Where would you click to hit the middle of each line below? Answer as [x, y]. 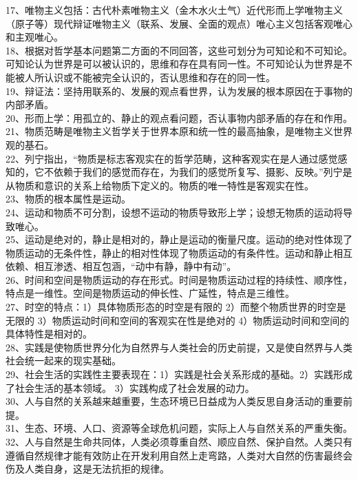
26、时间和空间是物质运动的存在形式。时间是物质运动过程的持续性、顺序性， [179, 279]
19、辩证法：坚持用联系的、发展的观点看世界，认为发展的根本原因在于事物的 [179, 91]
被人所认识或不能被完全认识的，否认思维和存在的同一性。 [145, 77]
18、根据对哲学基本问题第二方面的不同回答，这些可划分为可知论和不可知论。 [179, 50]
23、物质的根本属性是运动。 [68, 199]
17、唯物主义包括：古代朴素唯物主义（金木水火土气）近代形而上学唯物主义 [174, 10]
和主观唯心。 [34, 37]
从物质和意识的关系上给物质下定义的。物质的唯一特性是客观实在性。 [160, 185]
